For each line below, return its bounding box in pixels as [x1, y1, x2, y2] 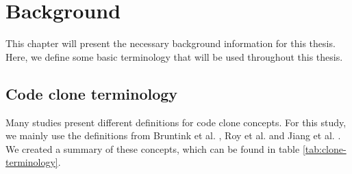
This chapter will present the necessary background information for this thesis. [5, 36, 336, 50]
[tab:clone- [302, 141, 347, 156]
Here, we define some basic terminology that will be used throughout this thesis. [5, 49, 343, 63]
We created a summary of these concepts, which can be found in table [5, 141, 300, 156]
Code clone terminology [5, 83, 178, 104]
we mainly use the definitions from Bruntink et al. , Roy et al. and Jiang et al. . [5, 128, 341, 143]
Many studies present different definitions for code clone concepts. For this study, [5, 115, 347, 129]
